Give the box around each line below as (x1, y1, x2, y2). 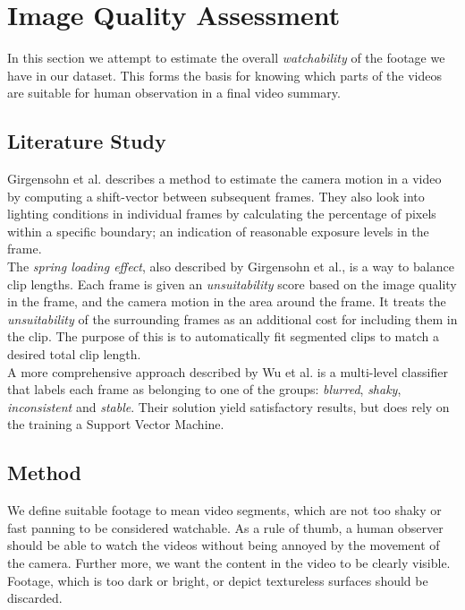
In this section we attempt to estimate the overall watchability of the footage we (7, 48, 445, 67)
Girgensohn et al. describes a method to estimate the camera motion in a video (7, 169, 442, 188)
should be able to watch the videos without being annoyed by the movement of (7, 536, 440, 554)
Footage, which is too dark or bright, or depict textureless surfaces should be (7, 571, 428, 589)
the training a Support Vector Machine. (7, 415, 224, 434)
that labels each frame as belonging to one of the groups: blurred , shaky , (7, 380, 402, 399)
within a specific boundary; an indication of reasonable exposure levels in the (7, 221, 429, 240)
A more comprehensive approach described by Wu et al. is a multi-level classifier (7, 362, 448, 381)
